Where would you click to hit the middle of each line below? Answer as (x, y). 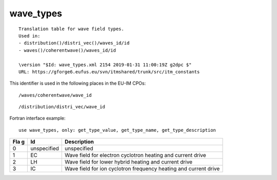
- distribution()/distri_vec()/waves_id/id (74, 43)
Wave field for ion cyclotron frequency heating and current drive (142, 169)
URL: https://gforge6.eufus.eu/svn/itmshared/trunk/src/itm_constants (109, 72)
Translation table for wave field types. (71, 29)
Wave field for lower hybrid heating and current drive (128, 162)
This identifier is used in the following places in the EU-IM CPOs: (78, 83)
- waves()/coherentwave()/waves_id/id (67, 50)
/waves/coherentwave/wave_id (55, 95)
